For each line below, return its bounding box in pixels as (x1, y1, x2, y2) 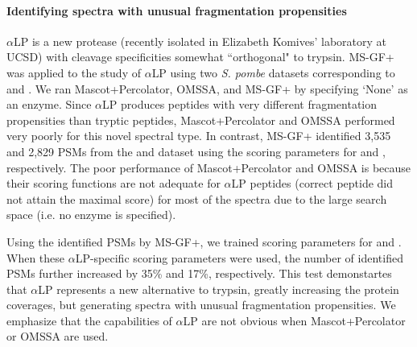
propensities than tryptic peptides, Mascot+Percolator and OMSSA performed (6, 111, 395, 128)
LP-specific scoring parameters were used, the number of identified (75, 249, 403, 266)
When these (6, 249, 65, 266)
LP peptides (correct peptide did (231, 175, 394, 192)
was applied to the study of (6, 64, 141, 81)
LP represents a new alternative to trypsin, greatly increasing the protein (38, 280, 399, 297)
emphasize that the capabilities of (6, 312, 172, 328)
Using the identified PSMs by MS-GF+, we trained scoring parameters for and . (6, 233, 402, 250)
